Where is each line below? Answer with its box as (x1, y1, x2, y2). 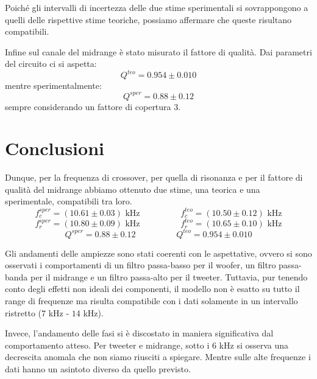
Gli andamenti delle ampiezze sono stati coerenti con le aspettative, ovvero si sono (5, 246, 312, 259)
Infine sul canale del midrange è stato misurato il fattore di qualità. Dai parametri (5, 45, 312, 58)
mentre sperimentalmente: (5, 79, 102, 92)
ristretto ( (5, 306, 42, 319)
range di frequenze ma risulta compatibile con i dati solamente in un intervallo (5, 294, 298, 307)
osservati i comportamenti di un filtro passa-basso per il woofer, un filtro (5, 259, 276, 271)
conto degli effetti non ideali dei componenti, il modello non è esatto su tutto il (5, 282, 300, 295)
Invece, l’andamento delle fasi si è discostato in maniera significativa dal (5, 327, 274, 339)
